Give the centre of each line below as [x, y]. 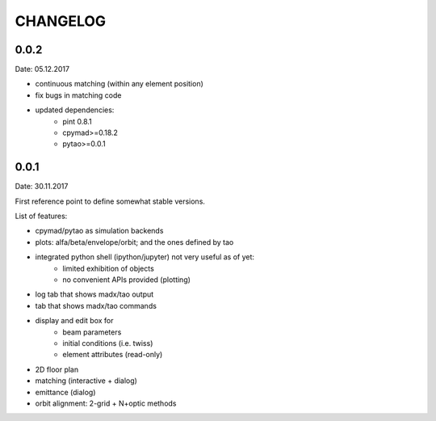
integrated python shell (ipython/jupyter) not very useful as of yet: [145, 257]
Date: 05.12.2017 [42, 69]
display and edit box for [74, 321]
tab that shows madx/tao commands [96, 305]
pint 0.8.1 [77, 121]
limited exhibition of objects [109, 268]
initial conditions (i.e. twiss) [108, 343]
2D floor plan [57, 369]
